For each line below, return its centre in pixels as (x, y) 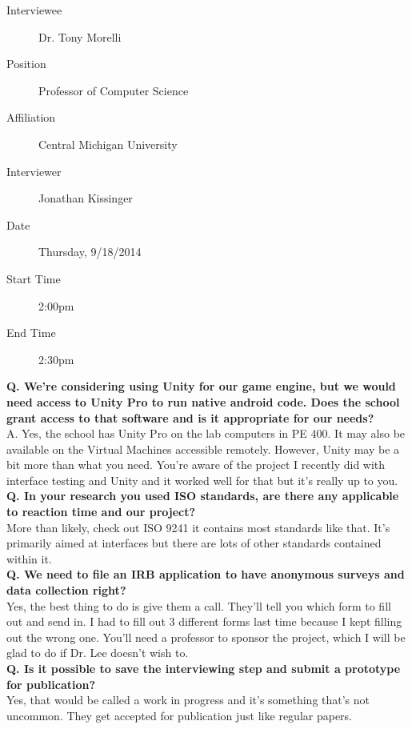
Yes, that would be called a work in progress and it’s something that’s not (188, 700)
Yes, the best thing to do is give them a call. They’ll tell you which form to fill (199, 605)
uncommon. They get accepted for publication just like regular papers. (179, 715)
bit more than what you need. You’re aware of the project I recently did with (196, 465)
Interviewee (34, 10)
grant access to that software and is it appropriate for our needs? (190, 417)
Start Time (34, 278)
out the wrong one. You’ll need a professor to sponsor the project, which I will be (206, 637)
